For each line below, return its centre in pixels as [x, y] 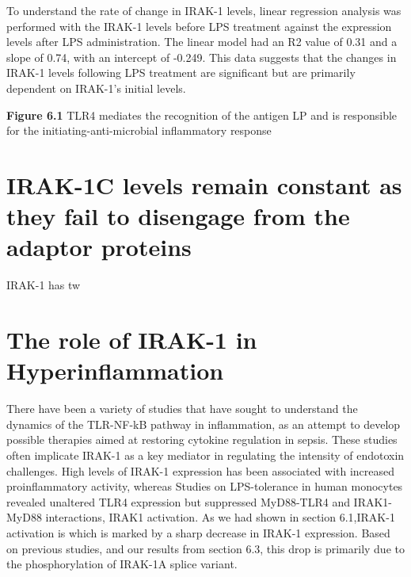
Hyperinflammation [115, 371]
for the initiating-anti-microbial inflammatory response [139, 130]
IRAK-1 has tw [44, 285]
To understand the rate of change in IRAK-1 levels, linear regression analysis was [204, 10]
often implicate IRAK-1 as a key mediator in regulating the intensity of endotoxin [205, 455]
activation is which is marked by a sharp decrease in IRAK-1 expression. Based [198, 532]
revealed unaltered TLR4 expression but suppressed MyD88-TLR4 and [178, 501]
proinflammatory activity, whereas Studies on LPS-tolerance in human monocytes [205, 486]
